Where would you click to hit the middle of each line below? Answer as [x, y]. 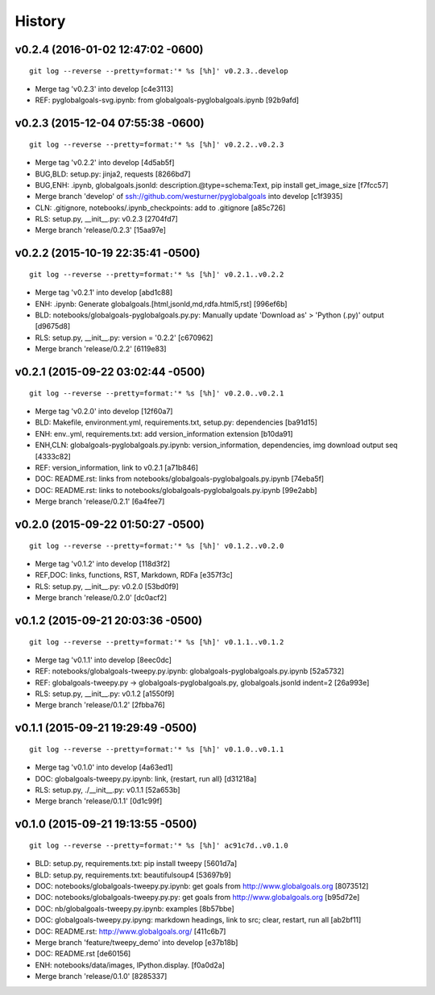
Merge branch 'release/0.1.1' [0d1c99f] [99, 801]
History [40, 21]
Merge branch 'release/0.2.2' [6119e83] [101, 349]
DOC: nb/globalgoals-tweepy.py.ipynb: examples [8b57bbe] [135, 908]
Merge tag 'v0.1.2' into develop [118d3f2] [103, 563]
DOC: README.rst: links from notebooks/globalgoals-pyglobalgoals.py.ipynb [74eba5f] [180, 479]
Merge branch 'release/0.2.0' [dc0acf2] [101, 598]
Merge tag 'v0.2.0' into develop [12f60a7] [104, 412]
